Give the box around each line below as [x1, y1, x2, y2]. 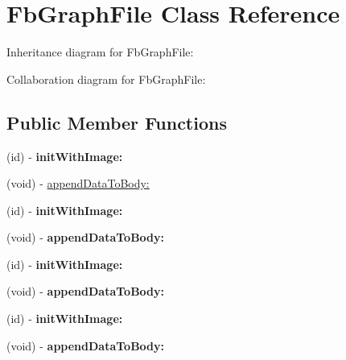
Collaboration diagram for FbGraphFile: [6, 70, 206, 87]
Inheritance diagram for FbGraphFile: [6, 43, 194, 60]
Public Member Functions [6, 110, 227, 134]
